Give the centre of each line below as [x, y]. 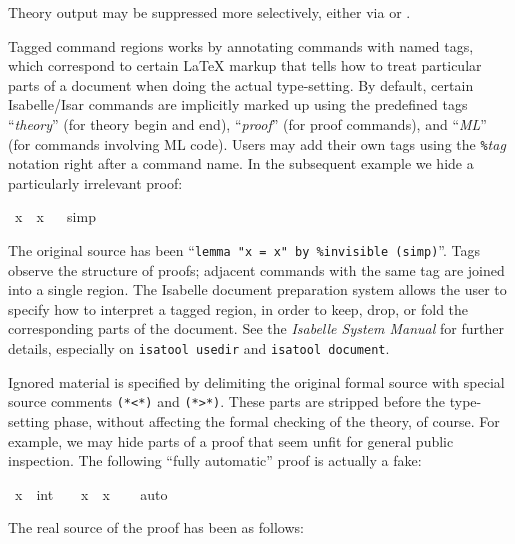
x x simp [55, 216]
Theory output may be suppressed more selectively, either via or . [209, 12]
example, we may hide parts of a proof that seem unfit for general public [231, 440]
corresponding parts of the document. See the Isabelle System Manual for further [256, 328]
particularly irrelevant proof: [95, 182]
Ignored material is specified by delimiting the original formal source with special [256, 381]
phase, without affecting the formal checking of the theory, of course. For [276, 420]
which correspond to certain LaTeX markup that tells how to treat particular [245, 65]
